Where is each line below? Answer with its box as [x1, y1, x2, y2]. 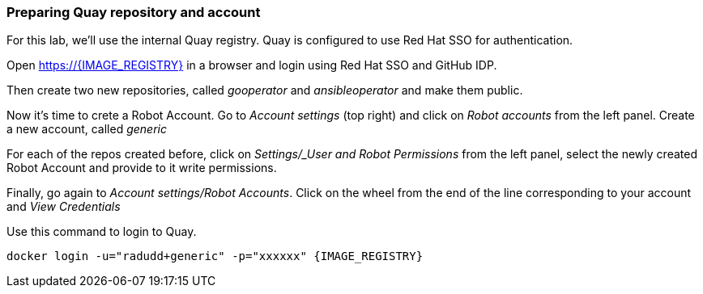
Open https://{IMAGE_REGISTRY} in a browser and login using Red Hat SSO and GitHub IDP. [6, 58, 497, 73]
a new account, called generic [6, 122, 167, 136]
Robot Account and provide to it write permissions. [6, 161, 277, 175]
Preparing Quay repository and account [6, 4, 261, 20]
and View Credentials [6, 199, 121, 214]
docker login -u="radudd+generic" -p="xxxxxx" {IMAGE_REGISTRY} [6, 250, 424, 263]
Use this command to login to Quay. [6, 225, 197, 239]
